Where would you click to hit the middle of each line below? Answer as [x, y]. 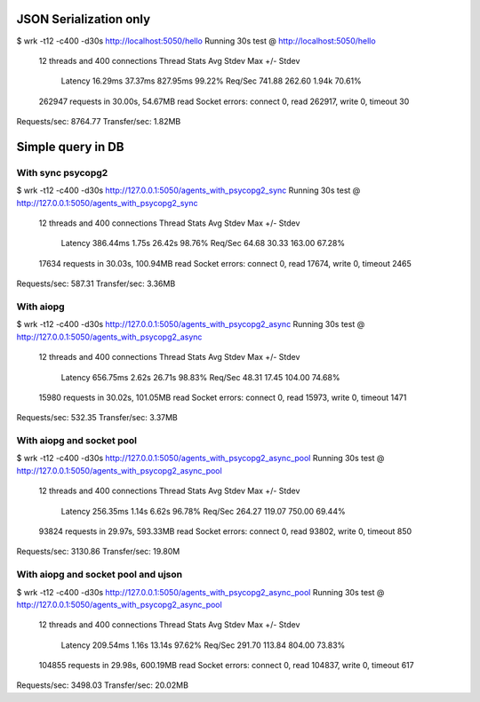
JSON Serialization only [84, 19]
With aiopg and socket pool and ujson [99, 575]
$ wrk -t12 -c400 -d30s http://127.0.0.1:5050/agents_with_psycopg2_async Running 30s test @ [191, 324]
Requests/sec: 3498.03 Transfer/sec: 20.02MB [102, 685]
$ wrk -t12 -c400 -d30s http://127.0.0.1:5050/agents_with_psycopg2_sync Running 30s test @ [188, 190]
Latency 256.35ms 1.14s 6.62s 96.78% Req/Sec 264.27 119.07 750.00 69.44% [203, 511]
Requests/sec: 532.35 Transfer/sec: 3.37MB [97, 418]
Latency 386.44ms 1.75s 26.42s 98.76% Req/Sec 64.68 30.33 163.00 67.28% [203, 243]
